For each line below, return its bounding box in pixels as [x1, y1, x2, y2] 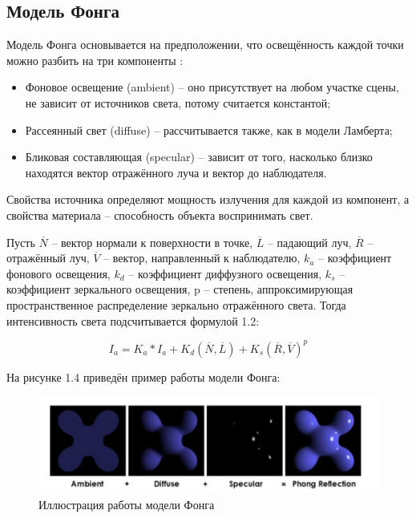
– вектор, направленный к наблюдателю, [103, 249, 301, 266]
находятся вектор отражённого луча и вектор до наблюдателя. [25, 164, 327, 180]
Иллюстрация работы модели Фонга [38, 496, 215, 512]
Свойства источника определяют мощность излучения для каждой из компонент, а [6, 191, 410, 208]
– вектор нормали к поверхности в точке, [51, 233, 253, 250]
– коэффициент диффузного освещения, [128, 265, 322, 281]
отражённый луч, [6, 249, 90, 266]
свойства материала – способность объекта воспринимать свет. [6, 206, 313, 223]
